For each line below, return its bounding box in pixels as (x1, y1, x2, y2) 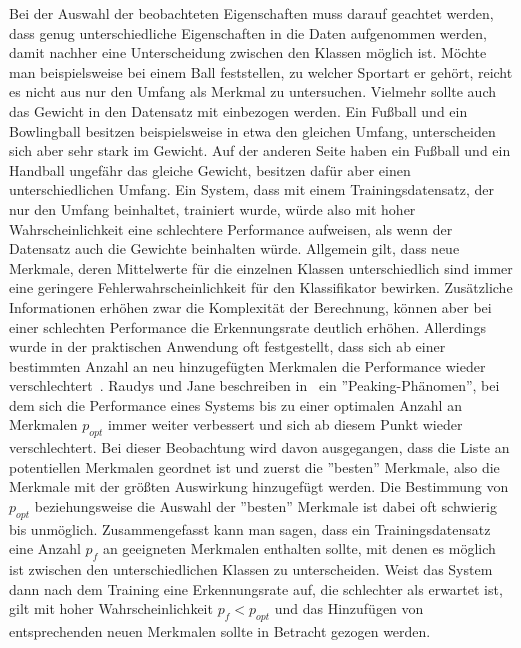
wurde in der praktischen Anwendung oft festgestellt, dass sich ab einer (9, 336, 446, 357)
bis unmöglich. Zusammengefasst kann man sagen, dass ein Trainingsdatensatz (9, 518, 491, 539)
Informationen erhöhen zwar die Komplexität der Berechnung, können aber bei (9, 296, 492, 317)
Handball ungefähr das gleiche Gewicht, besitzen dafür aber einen (9, 159, 411, 180)
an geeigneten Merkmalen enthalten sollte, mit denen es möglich (102, 538, 496, 559)
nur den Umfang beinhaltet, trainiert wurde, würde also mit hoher (9, 198, 416, 219)
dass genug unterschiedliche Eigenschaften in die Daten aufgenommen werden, (9, 22, 487, 43)
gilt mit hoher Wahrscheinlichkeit (9, 598, 213, 619)
